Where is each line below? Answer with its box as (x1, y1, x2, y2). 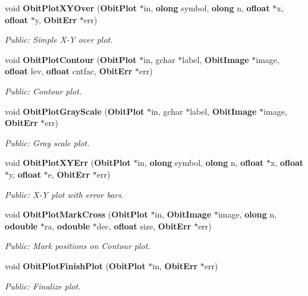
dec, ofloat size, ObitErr (96, 219, 191, 232)
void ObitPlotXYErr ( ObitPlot (5, 156, 131, 169)
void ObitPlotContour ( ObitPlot (5, 53, 137, 65)
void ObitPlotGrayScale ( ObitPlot (5, 105, 144, 117)
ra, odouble (44, 219, 90, 232)
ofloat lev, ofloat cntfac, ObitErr (5, 65, 133, 77)
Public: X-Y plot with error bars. (5, 188, 124, 200)
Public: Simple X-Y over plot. (5, 33, 113, 46)
